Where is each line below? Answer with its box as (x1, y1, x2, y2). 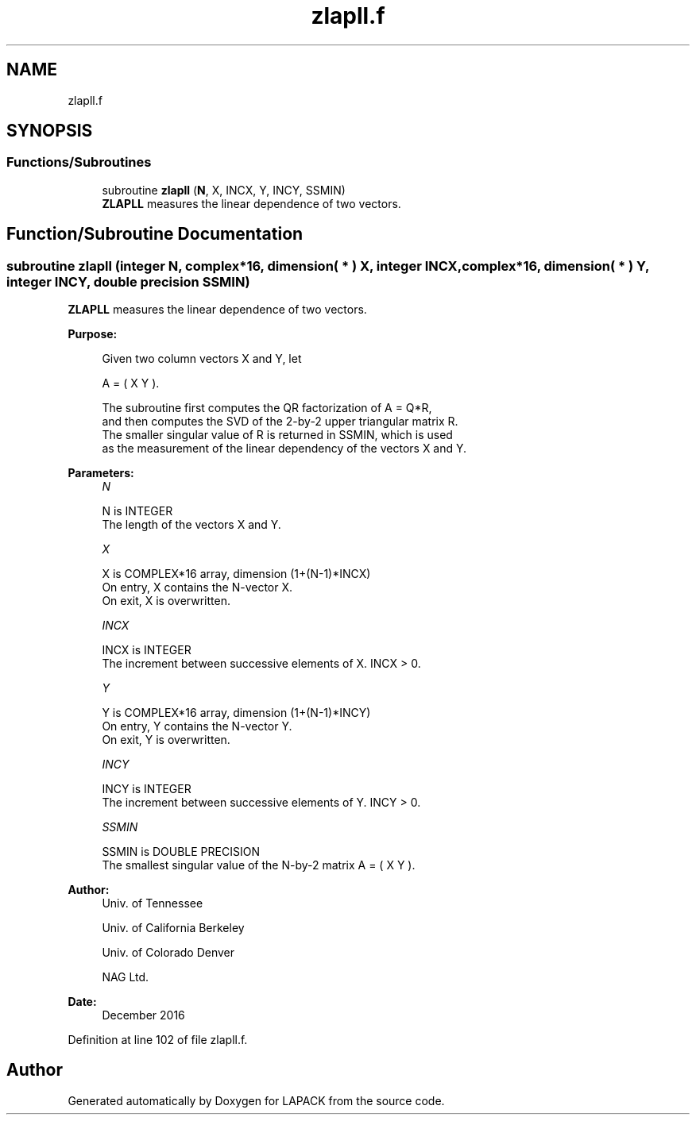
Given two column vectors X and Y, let (102, 352, 302, 366)
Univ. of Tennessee (102, 896, 203, 911)
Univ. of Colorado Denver (102, 946, 235, 960)
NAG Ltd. (102, 970, 149, 984)
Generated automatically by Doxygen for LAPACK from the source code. (68, 1093, 445, 1108)
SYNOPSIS (6, 121, 93, 141)
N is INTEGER (102, 504, 173, 518)
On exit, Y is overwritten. (102, 733, 230, 747)
